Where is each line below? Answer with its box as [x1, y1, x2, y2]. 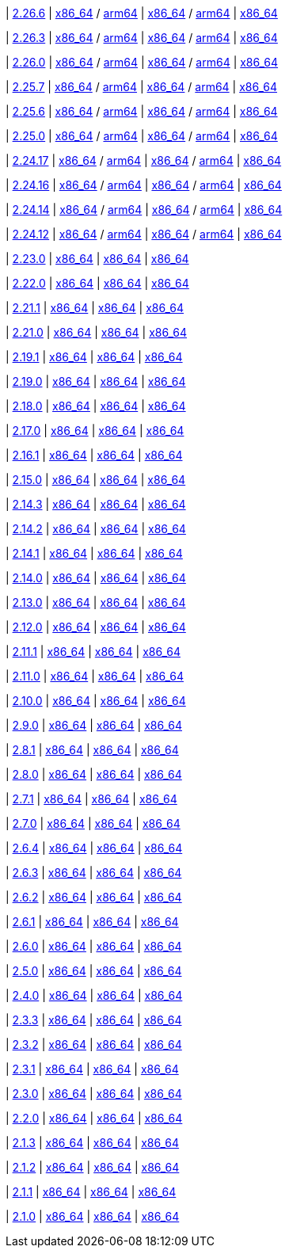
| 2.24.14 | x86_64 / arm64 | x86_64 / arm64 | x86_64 [6, 203, 283, 216]
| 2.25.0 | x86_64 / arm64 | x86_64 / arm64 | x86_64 [6, 129, 278, 143]
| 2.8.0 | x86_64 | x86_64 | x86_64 [6, 768, 182, 781]
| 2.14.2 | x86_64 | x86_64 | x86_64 [6, 522, 186, 536]
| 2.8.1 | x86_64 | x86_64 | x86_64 [6, 743, 179, 757]
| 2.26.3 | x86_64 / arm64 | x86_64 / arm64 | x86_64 [6, 31, 278, 44]
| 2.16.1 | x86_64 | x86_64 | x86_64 [6, 448, 183, 462]
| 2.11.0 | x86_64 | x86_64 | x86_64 [6, 669, 184, 683]
